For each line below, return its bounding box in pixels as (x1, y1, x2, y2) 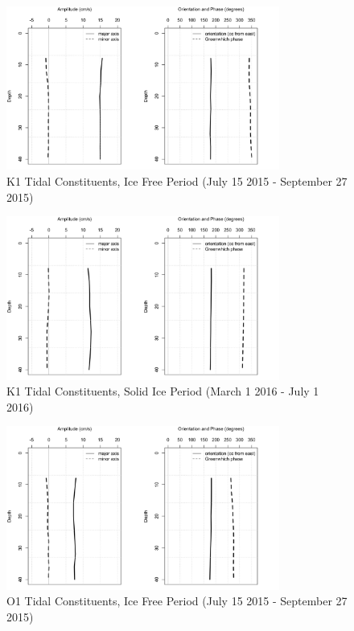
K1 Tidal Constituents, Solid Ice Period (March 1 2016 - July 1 (6, 383, 319, 399)
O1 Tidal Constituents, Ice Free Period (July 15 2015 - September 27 (6, 592, 348, 609)
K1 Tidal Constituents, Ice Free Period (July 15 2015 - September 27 (6, 172, 348, 189)
